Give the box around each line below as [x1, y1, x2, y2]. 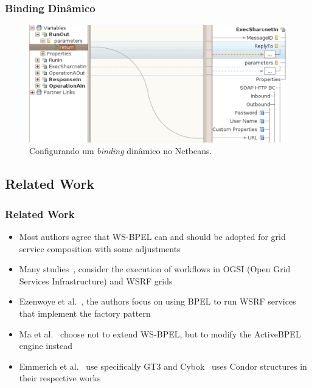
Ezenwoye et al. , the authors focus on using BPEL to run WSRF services [19, 295, 296, 308]
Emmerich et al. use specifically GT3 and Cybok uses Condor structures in [19, 359, 307, 372]
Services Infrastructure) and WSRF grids [19, 274, 173, 287]
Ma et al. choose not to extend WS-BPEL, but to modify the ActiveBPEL [19, 327, 301, 340]
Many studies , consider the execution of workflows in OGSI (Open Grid [19, 263, 291, 275]
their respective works [19, 372, 101, 384]
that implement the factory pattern [19, 306, 151, 319]
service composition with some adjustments [19, 242, 181, 255]
